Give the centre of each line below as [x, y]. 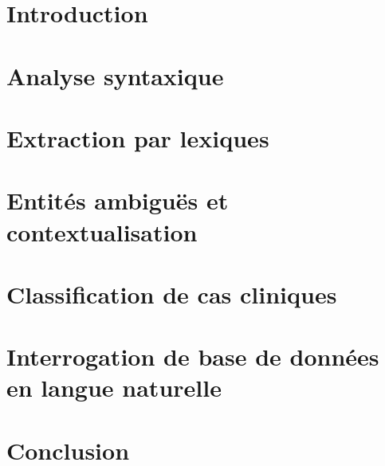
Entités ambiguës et [118, 200]
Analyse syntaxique [115, 75]
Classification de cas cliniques [172, 294]
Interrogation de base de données [193, 356]
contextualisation [102, 231]
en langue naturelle [114, 388]
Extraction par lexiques [138, 137]
